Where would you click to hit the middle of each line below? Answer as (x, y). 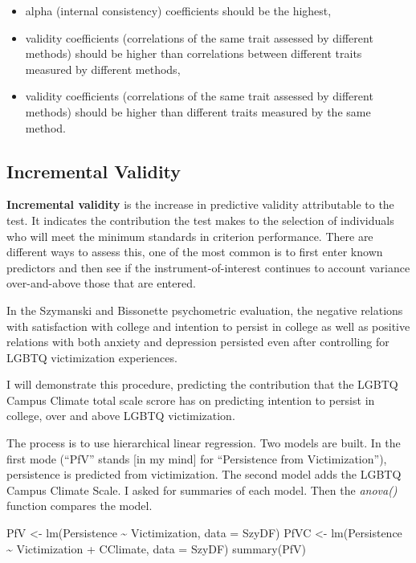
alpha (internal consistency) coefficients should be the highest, (178, 10)
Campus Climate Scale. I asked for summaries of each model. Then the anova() (202, 490)
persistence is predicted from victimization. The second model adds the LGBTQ (204, 474)
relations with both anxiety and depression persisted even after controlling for (198, 342)
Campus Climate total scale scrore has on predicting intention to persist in (191, 400)
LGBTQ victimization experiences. (92, 357)
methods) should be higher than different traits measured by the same (198, 111)
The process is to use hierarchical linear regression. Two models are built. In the (204, 443)
